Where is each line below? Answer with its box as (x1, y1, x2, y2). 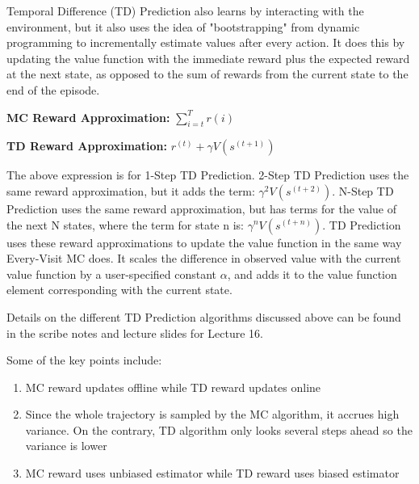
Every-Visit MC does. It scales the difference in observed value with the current (6, 250, 401, 267)
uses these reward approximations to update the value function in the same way (6, 234, 402, 250)
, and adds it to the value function (227, 265, 397, 282)
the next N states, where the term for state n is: (6, 216, 244, 233)
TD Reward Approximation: (6, 137, 168, 154)
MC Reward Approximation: (6, 108, 170, 125)
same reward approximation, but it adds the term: (6, 182, 255, 199)
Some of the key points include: (6, 351, 162, 368)
